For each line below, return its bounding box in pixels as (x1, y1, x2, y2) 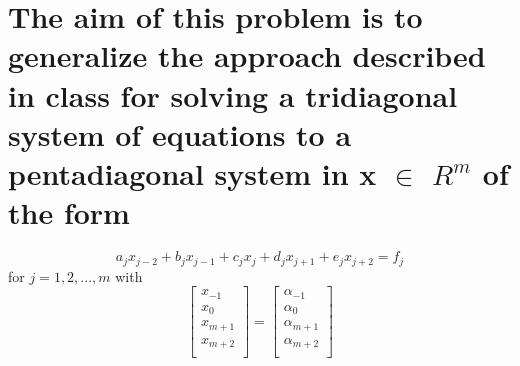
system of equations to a (8, 113, 352, 154)
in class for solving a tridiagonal (8, 74, 458, 115)
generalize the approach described (8, 35, 486, 76)
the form (8, 192, 130, 233)
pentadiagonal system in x (8, 152, 377, 193)
